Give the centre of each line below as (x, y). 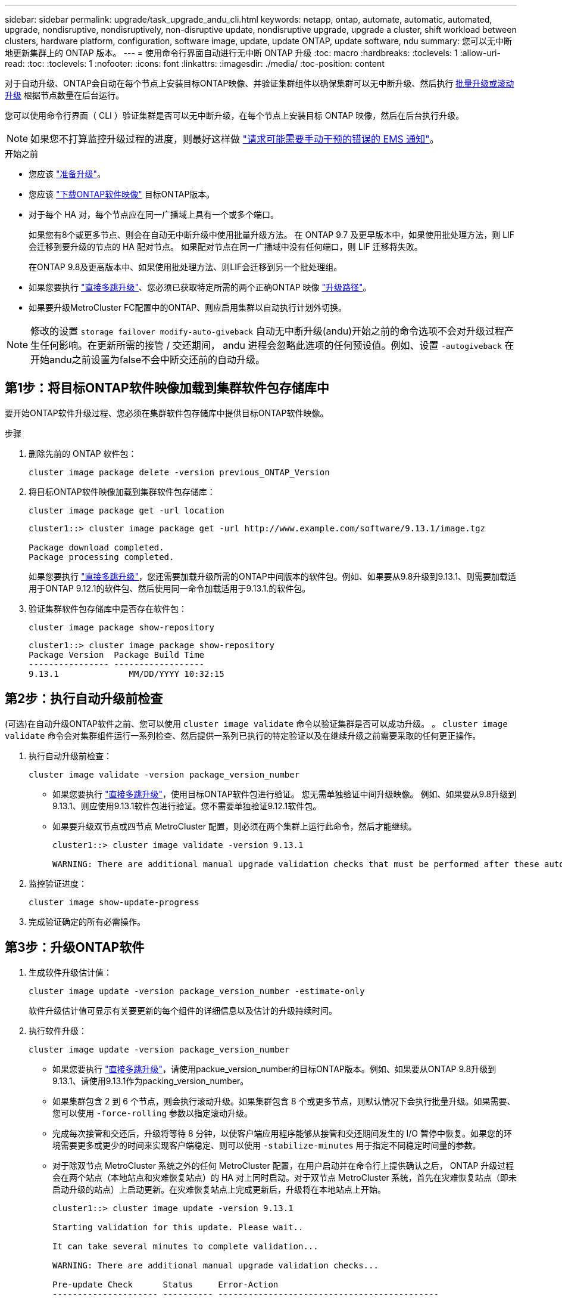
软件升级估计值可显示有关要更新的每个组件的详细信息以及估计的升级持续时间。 (183, 1010)
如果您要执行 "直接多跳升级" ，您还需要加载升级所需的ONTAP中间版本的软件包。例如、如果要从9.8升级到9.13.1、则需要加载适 (273, 576)
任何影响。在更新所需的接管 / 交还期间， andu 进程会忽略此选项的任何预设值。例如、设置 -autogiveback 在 (277, 345)
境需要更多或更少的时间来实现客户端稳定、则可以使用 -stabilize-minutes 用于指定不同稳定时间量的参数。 (267, 1145)
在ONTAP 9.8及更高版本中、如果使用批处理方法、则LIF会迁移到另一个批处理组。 (185, 267)
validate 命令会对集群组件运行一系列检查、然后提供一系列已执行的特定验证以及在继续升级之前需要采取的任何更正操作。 (243, 735)
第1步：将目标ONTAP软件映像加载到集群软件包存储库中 (167, 388)
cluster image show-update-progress (114, 902)
